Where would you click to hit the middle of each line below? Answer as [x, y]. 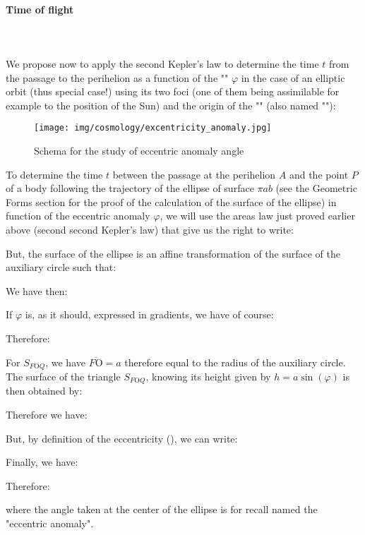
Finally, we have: [42, 462]
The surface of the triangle [63, 376]
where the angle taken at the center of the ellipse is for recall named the [162, 509]
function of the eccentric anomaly [78, 216]
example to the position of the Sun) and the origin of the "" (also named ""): [171, 105]
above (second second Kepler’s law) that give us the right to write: [150, 229]
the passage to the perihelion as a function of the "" [117, 77]
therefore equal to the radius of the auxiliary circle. [235, 362]
